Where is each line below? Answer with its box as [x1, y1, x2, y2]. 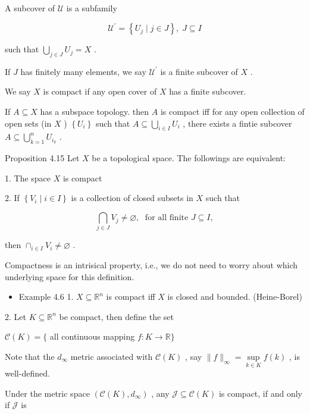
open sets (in [5, 117, 52, 129]
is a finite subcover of [160, 65, 238, 77]
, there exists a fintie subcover [183, 117, 292, 129]
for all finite [145, 214, 189, 222]
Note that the [5, 350, 55, 362]
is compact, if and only [218, 387, 302, 399]
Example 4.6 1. [18, 290, 74, 303]
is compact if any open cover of [43, 85, 157, 98]
